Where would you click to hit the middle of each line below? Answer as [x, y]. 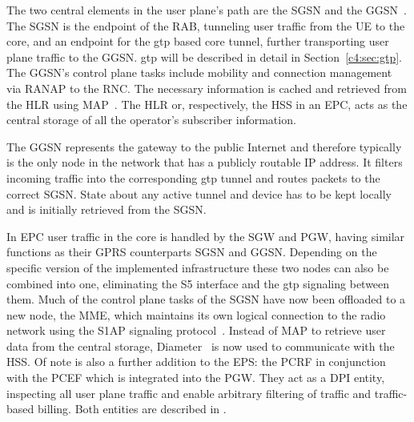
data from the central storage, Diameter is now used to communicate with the [201, 346]
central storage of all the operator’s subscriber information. [151, 120]
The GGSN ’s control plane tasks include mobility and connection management [199, 72]
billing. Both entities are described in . [132, 409]
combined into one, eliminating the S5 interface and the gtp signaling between [198, 283]
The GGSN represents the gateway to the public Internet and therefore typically [204, 146]
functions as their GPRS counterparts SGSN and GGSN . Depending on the [192, 252]
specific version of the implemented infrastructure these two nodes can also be [198, 267]
